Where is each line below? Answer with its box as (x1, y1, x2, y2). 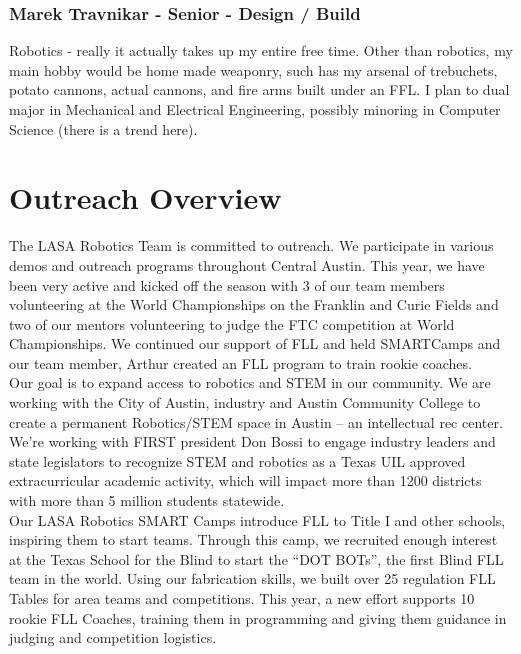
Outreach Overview (9, 177, 282, 218)
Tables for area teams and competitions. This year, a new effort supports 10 (9, 588, 475, 608)
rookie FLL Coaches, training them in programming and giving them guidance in (9, 607, 507, 628)
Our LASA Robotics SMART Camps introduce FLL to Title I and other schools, (9, 509, 506, 530)
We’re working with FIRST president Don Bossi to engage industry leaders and (9, 431, 496, 452)
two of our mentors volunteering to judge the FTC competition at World (9, 313, 455, 334)
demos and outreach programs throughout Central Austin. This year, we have (9, 254, 485, 275)
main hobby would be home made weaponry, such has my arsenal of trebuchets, (9, 59, 498, 80)
